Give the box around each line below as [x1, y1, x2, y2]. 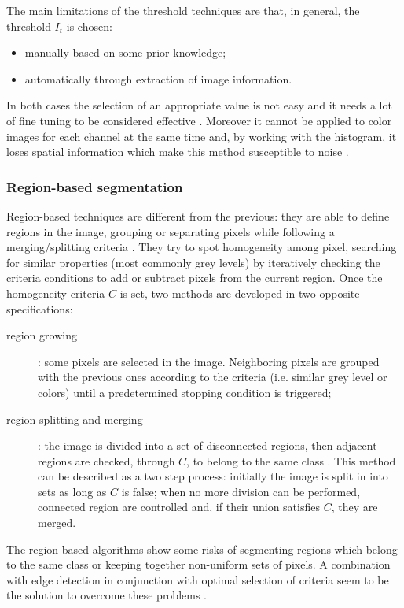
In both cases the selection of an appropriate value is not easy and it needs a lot [6, 97, 392, 113]
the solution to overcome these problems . [6, 587, 208, 603]
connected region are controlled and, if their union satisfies [38, 499, 320, 515]
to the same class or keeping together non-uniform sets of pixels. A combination [6, 556, 391, 573]
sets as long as [38, 483, 107, 499]
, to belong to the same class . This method [186, 452, 396, 469]
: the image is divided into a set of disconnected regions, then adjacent [38, 437, 377, 454]
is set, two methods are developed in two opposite [119, 284, 360, 301]
